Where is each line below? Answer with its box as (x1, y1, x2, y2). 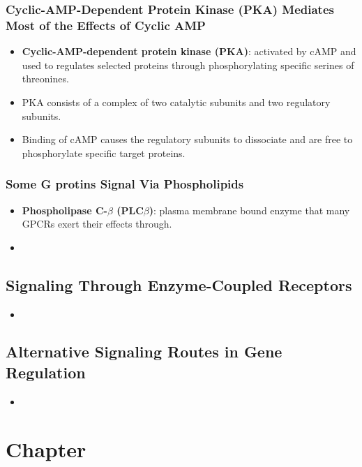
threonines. (22, 71, 69, 86)
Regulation (6, 361, 86, 383)
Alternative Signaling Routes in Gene (6, 341, 282, 362)
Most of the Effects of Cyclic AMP (6, 16, 206, 34)
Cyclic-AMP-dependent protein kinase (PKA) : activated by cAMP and (22, 44, 356, 59)
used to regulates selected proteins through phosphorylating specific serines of (22, 57, 354, 72)
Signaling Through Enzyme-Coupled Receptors (6, 274, 352, 295)
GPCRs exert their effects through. (22, 216, 172, 231)
